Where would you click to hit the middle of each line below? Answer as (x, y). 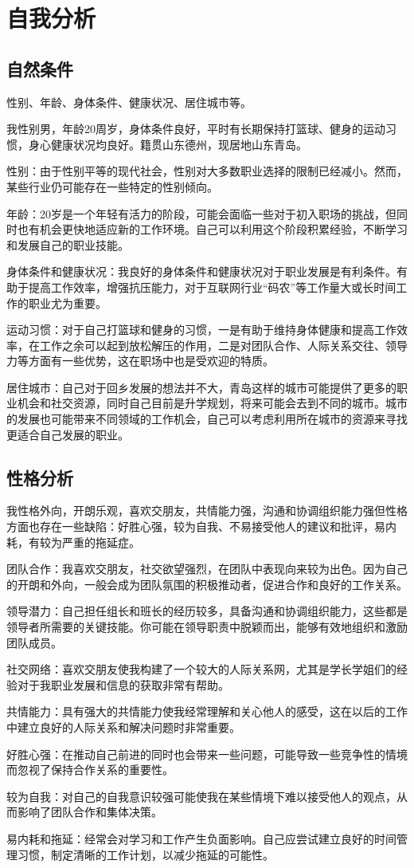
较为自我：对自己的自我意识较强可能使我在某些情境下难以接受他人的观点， (201, 796)
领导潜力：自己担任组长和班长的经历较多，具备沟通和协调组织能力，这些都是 (207, 611)
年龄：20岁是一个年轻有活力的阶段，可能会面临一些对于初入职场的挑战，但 (201, 213)
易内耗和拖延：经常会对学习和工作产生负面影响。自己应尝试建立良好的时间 (201, 838)
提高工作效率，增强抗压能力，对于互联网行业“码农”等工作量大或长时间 (212, 287)
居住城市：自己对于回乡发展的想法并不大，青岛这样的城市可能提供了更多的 (201, 387)
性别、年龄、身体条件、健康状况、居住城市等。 (129, 102)
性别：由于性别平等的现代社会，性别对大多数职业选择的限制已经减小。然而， (207, 171)
